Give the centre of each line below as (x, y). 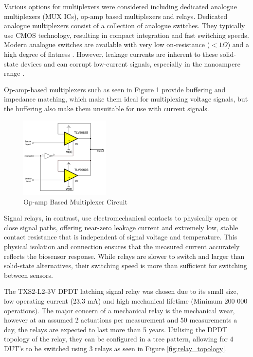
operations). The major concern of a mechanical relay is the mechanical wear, (119, 310)
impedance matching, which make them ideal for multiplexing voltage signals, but (126, 99)
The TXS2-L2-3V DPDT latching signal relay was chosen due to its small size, (121, 291)
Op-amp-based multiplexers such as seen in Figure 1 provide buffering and (115, 89)
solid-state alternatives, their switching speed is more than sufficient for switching (126, 265)
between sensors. (28, 275)
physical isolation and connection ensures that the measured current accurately (122, 246)
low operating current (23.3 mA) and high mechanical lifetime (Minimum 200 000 (126, 300)
